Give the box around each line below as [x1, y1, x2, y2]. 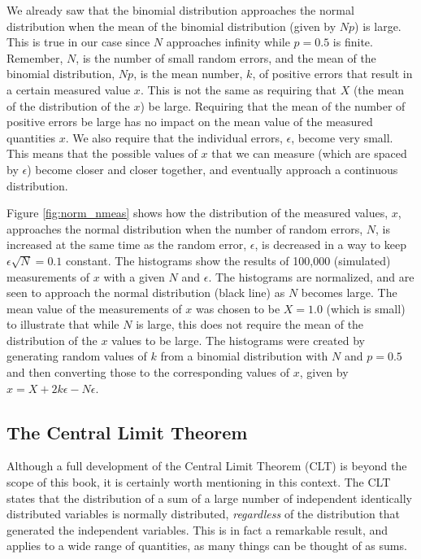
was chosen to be [195, 299, 280, 317]
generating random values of [7, 347, 147, 365]
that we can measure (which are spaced [211, 145, 407, 162]
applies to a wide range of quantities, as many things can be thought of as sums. [7, 537, 407, 554]
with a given [103, 268, 165, 285]
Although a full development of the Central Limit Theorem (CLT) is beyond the [7, 457, 407, 474]
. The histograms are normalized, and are [208, 268, 414, 285]
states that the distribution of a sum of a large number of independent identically [7, 489, 413, 506]
